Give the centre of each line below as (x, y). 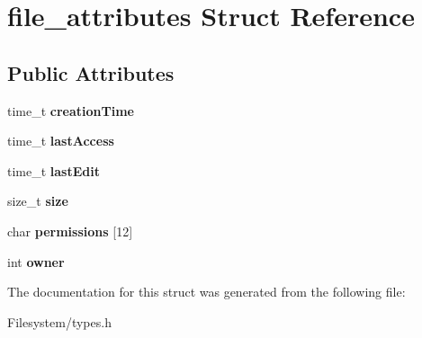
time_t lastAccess (61, 141)
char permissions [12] (70, 231)
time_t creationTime (71, 110)
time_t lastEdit (54, 170)
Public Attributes (91, 72)
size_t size (38, 201)
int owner (36, 261)
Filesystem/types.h (59, 321)
